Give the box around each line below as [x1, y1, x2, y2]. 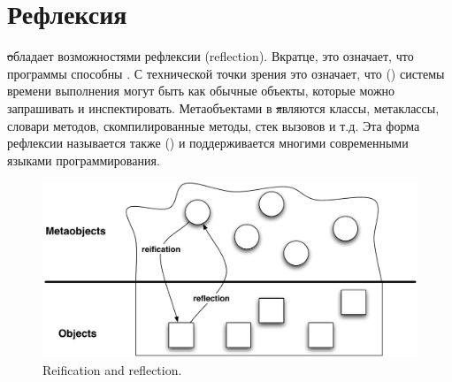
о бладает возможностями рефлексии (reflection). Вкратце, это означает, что [7, 47, 414, 65]
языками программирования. [7, 150, 160, 169]
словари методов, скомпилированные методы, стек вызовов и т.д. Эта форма [7, 116, 420, 134]
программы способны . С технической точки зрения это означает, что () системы [7, 64, 445, 82]
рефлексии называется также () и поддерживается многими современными [7, 134, 409, 152]
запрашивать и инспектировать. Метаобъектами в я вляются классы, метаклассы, [7, 98, 440, 117]
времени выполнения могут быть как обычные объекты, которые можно [7, 81, 395, 100]
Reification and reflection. [42, 361, 182, 379]
